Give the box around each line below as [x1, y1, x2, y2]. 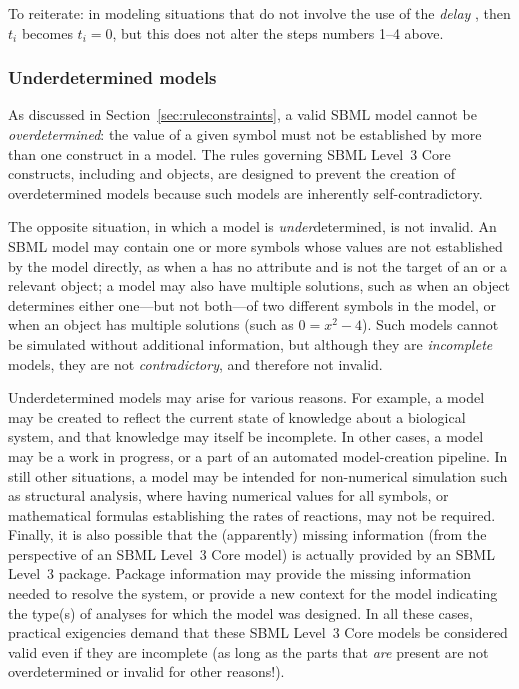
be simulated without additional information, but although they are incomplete [8, 333, 493, 354]
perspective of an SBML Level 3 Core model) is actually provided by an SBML [8, 543, 495, 564]
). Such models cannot [361, 314, 499, 335]
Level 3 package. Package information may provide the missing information [8, 563, 472, 584]
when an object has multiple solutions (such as [8, 314, 294, 335]
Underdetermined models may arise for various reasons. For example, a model [8, 387, 485, 408]
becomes [21, 22, 73, 43]
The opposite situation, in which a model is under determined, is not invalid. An [8, 216, 497, 237]
